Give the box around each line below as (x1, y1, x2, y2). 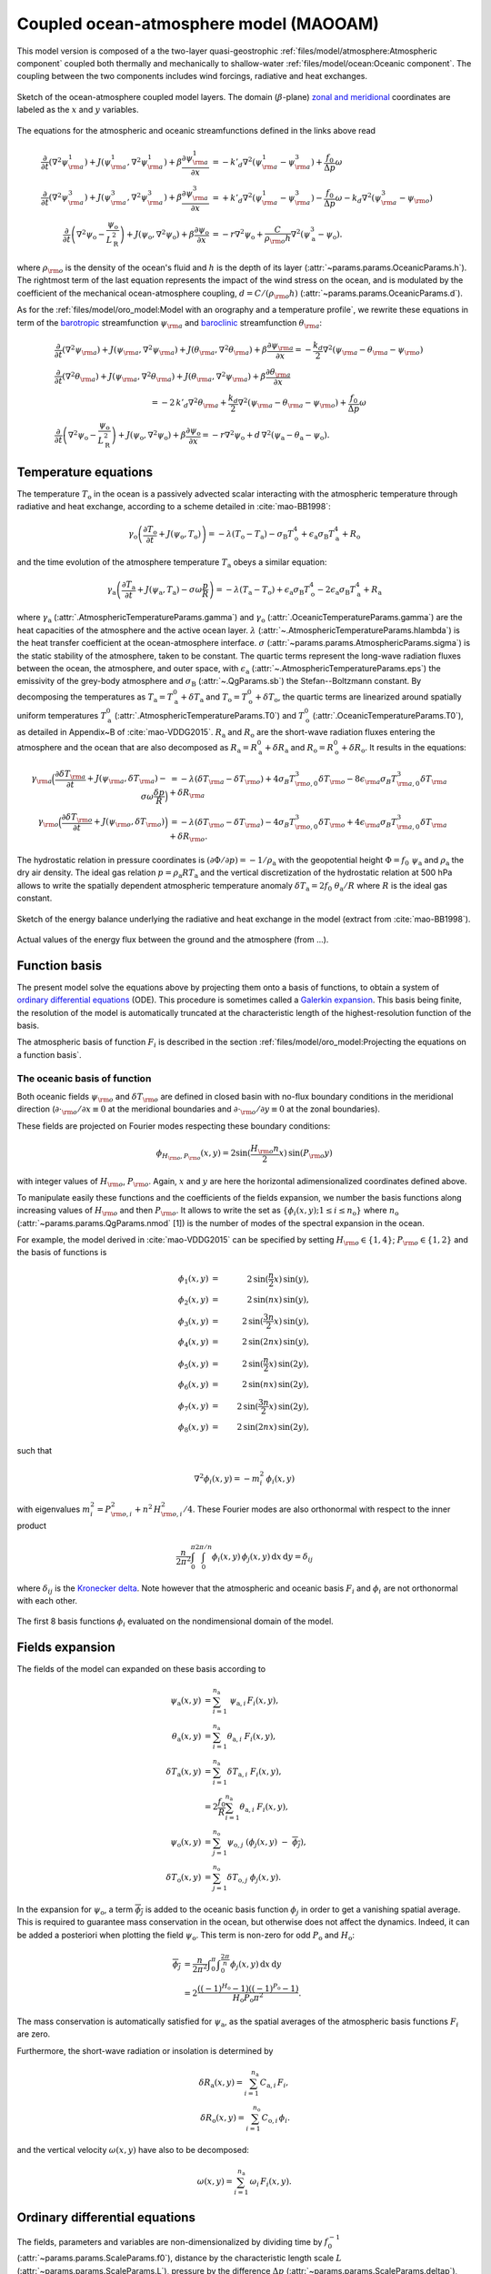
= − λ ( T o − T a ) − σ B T (207, 528, 295, 541)
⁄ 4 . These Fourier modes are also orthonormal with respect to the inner (184, 1504, 451, 1514)
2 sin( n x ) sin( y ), (246, 1294, 309, 1304)
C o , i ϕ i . (261, 2113, 291, 2125)
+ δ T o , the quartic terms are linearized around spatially (255, 691, 463, 704)
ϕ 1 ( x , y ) (177, 1273, 209, 1286)
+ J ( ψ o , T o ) (158, 528, 202, 541)
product (16, 1520, 47, 1531)
